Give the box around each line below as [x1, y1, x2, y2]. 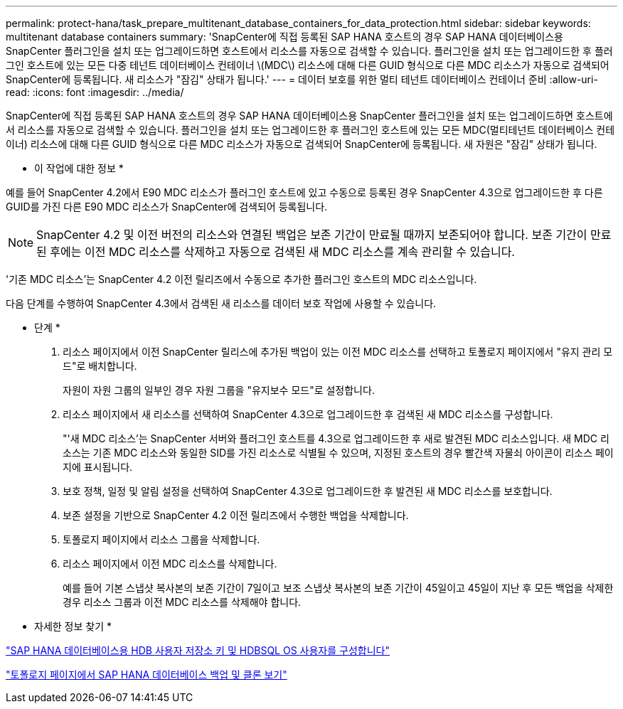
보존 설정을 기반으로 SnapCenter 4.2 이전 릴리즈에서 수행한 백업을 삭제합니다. [63, 509, 409, 521]
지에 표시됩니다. [63, 461, 133, 473]
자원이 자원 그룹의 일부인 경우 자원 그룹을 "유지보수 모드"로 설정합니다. [63, 384, 375, 396]
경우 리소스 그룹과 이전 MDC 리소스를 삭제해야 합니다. [63, 596, 302, 608]
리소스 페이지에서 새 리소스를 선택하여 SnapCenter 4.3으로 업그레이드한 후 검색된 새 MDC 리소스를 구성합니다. [63, 408, 553, 420]
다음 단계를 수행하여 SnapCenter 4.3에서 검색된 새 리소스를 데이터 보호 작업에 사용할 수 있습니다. [6, 297, 437, 309]
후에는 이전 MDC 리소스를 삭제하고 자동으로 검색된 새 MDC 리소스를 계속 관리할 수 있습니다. [50, 245, 515, 259]
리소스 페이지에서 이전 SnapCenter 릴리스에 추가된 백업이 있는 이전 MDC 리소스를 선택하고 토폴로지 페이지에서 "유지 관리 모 [63, 346, 613, 358]
